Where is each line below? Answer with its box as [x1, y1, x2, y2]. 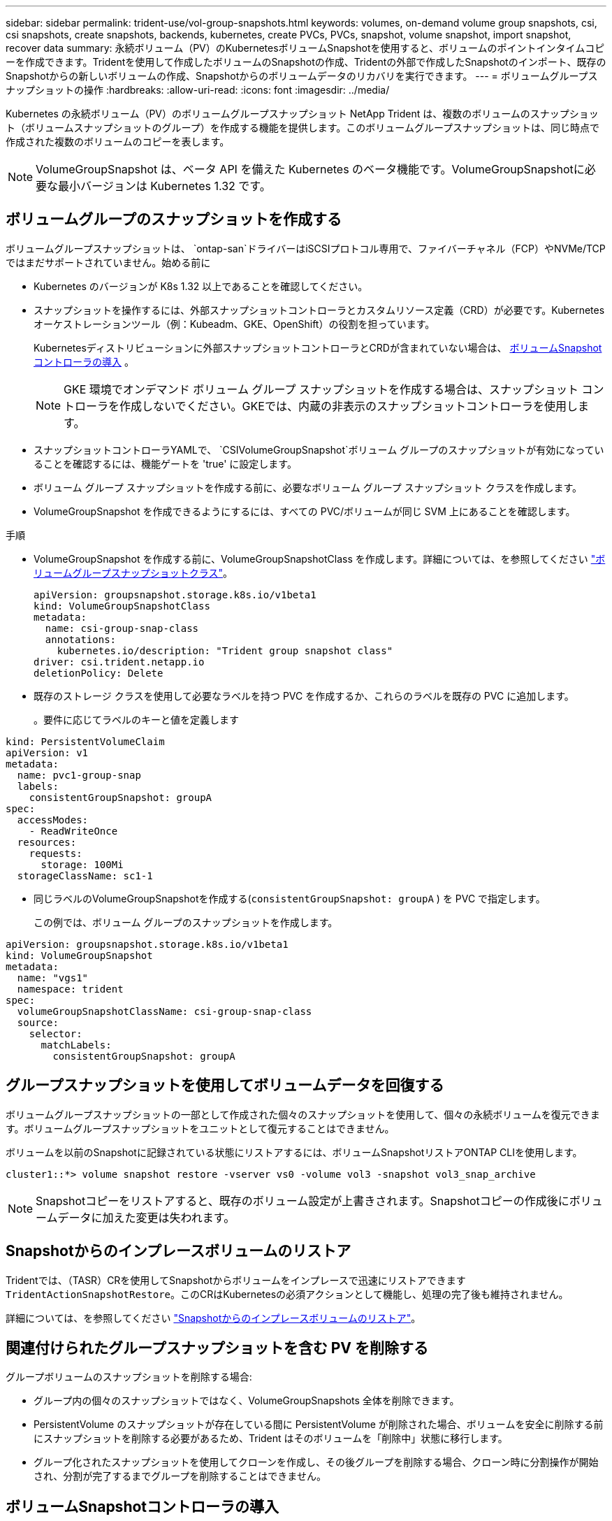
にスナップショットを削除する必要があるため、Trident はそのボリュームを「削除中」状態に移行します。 [34, 1432, 508, 1445]
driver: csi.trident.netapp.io [34, 656, 205, 668]
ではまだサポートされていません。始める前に [6, 256, 211, 268]
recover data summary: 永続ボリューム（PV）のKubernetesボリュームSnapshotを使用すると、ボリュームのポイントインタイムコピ [6, 42, 605, 54]
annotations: [45, 633, 117, 645]
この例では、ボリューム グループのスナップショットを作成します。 [34, 916, 338, 928]
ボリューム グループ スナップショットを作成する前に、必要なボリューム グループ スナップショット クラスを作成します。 [34, 481, 583, 493]
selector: [29, 1028, 82, 1039]
